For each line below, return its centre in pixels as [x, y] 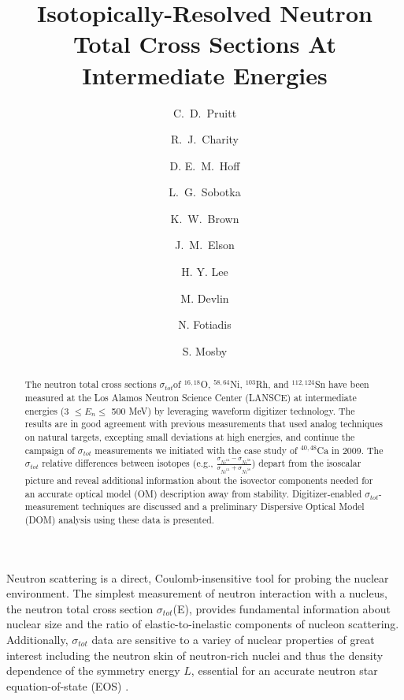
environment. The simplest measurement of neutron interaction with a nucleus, [197, 593]
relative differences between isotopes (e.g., [128, 463]
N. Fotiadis [205, 324]
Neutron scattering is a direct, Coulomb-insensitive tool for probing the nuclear [198, 577]
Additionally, [37, 639]
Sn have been [342, 384]
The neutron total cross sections [91, 384]
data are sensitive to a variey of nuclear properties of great [233, 639]
